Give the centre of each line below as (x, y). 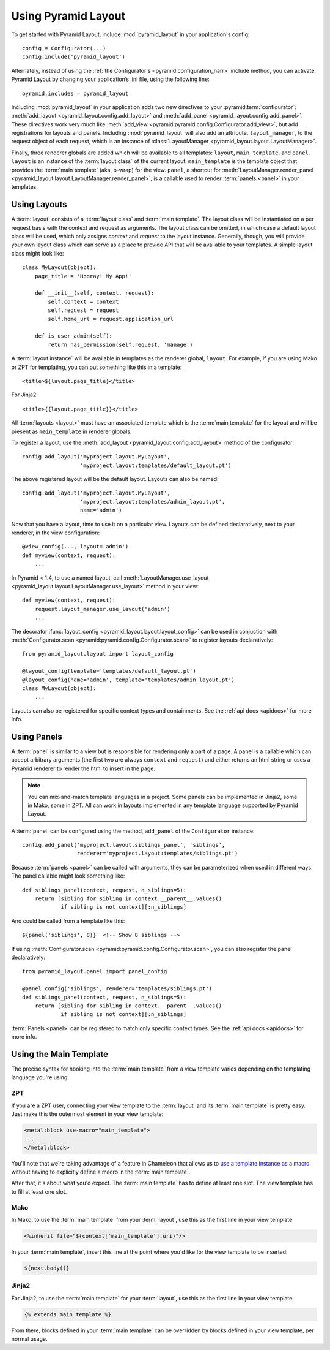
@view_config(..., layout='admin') (75, 547)
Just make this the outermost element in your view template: (87, 1114)
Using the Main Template (60, 1054)
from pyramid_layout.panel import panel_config (95, 972)
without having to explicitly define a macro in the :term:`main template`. (101, 1172)
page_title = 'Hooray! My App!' (83, 276)
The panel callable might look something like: (68, 876)
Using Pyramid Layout (68, 16)
